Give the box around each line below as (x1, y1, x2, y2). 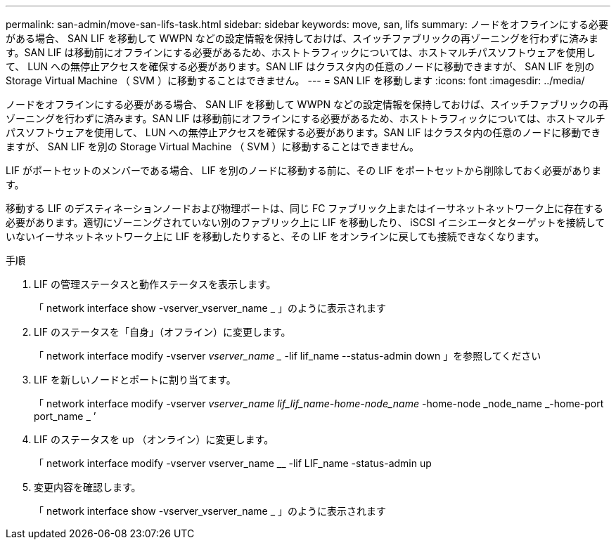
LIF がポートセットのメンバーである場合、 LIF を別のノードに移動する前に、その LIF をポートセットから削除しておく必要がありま (6, 164, 602, 176)
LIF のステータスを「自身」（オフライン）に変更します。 (34, 326, 291, 338)
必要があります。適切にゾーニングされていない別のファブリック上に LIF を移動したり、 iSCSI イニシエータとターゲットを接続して (6, 216, 605, 228)
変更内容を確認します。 (34, 481, 141, 493)
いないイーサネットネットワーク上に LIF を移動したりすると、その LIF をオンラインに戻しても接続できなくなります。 (6, 230, 545, 242)
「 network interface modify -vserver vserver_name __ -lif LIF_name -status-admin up (34, 457, 432, 469)
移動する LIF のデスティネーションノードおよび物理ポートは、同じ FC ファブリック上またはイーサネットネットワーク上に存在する (6, 202, 604, 214)
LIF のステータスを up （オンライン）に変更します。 (34, 433, 274, 445)
